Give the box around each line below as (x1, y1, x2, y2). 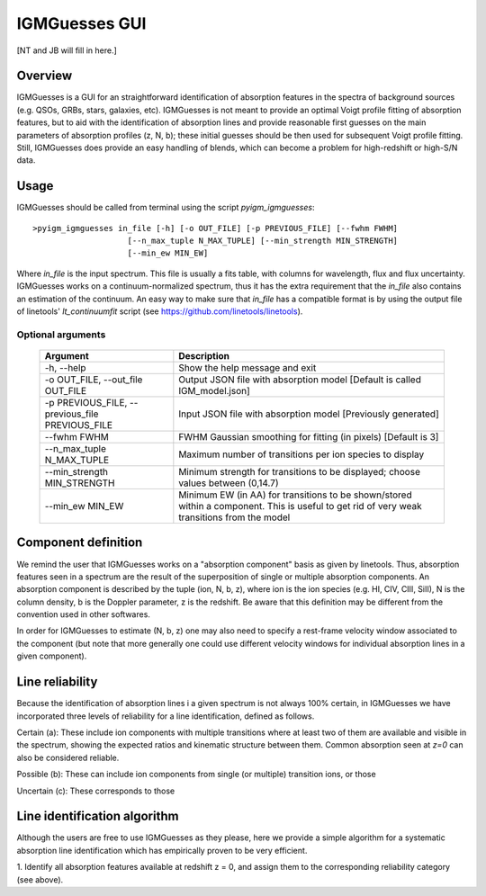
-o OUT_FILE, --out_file (44, 373, 143, 386)
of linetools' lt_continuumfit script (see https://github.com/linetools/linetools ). (16, 306, 303, 317)
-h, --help (44, 362, 86, 373)
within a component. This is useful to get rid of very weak (178, 500, 422, 512)
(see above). (16, 874, 64, 885)
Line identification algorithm (16, 809, 179, 824)
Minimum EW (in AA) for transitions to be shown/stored (178, 488, 413, 501)
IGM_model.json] (178, 385, 251, 397)
